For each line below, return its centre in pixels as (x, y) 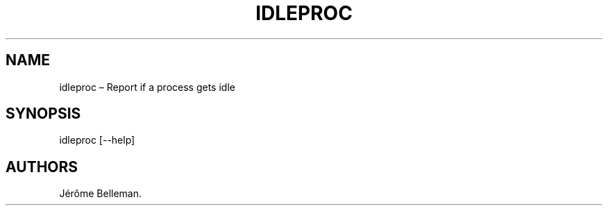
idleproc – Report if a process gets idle (147, 87)
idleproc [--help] (97, 140)
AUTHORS (42, 167)
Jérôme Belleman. (101, 194)
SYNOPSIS (43, 114)
